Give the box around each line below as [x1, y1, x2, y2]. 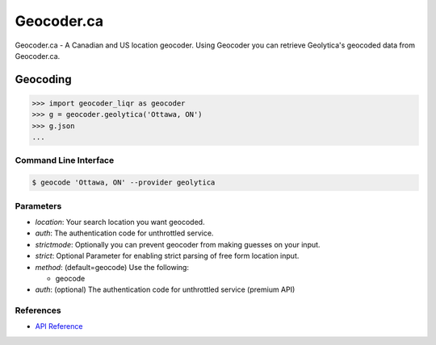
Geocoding [15, 73, 72, 86]
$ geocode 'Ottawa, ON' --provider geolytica [31, 178, 216, 187]
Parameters [15, 200, 62, 211]
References [15, 305, 61, 316]
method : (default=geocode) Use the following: [35, 262, 190, 272]
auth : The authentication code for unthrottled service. [35, 228, 214, 238]
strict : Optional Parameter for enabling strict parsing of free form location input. [35, 251, 300, 261]
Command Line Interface [15, 155, 115, 166]
